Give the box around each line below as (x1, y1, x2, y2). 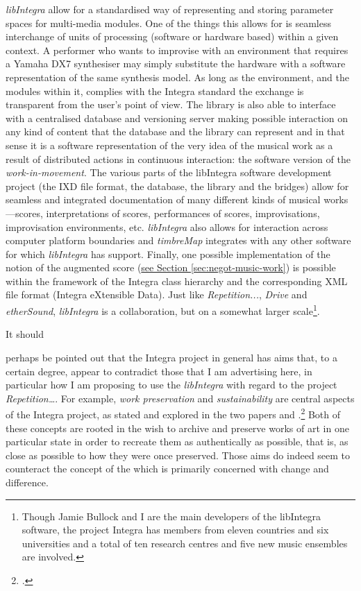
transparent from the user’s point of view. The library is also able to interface (6, 97, 336, 112)
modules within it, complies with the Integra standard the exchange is (6, 83, 304, 98)
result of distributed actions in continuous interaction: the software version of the (6, 151, 351, 166)
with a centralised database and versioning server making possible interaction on (6, 110, 348, 125)
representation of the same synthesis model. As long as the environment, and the (6, 69, 349, 84)
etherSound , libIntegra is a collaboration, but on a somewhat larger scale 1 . (6, 302, 320, 318)
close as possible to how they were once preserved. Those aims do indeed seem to (6, 447, 351, 462)
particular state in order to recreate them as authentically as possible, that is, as (6, 434, 349, 449)
